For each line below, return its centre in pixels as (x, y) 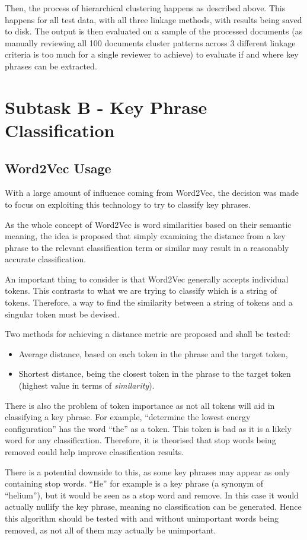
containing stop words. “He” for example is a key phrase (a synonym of (134, 483)
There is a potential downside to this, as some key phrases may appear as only (148, 471)
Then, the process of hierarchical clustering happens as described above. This (145, 8)
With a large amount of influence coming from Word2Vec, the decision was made (152, 193)
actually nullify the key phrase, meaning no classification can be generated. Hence (153, 506)
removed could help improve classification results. (95, 452)
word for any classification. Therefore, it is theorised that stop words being (140, 440)
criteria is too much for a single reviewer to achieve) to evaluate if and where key (152, 54)
